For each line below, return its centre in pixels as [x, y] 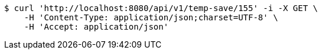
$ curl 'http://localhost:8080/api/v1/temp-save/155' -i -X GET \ [161, 8]
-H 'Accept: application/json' [96, 27]
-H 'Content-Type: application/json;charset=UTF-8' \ [151, 17]
